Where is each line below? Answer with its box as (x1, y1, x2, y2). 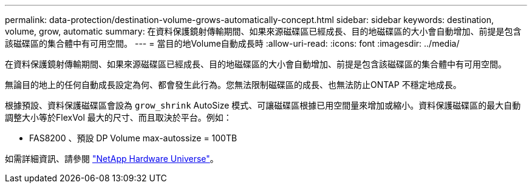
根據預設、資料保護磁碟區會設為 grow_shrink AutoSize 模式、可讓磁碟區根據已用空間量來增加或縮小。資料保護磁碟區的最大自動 (5, 100, 521, 110)
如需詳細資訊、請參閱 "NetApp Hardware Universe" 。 (5, 153, 219, 164)
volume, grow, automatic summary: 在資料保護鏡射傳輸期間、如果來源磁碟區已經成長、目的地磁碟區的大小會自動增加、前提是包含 (5, 26, 522, 36)
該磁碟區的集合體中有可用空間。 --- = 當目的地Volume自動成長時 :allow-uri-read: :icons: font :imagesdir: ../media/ (5, 38, 460, 49)
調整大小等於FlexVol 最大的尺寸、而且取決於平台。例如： (5, 112, 232, 123)
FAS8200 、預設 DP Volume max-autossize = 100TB (29, 133, 237, 143)
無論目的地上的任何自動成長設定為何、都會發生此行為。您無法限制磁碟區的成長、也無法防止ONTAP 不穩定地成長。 (5, 79, 462, 90)
